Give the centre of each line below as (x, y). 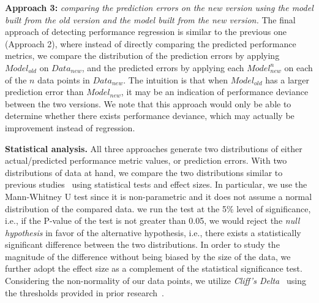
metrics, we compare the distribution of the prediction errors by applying (142, 56)
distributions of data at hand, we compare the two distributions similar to (144, 172)
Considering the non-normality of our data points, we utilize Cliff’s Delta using (156, 281)
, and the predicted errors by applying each (163, 67)
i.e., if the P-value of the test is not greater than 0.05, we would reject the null (152, 221)
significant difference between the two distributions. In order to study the (142, 244)
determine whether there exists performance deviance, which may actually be (150, 116)
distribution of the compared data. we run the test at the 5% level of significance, (158, 208)
